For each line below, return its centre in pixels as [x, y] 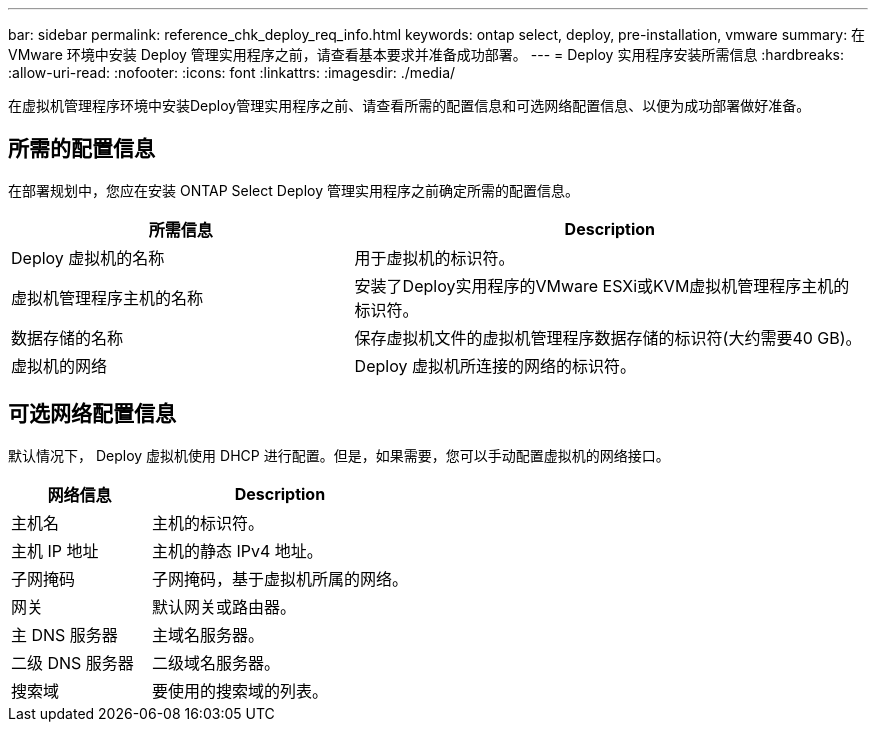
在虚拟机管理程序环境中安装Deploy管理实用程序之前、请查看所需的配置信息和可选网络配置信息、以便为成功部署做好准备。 [409, 105]
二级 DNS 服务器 [72, 662]
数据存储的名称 [67, 337]
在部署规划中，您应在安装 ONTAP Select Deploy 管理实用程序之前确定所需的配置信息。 [293, 190]
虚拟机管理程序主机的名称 [107, 297]
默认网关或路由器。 [223, 606]
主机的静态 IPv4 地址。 [237, 550]
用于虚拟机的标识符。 [434, 257]
